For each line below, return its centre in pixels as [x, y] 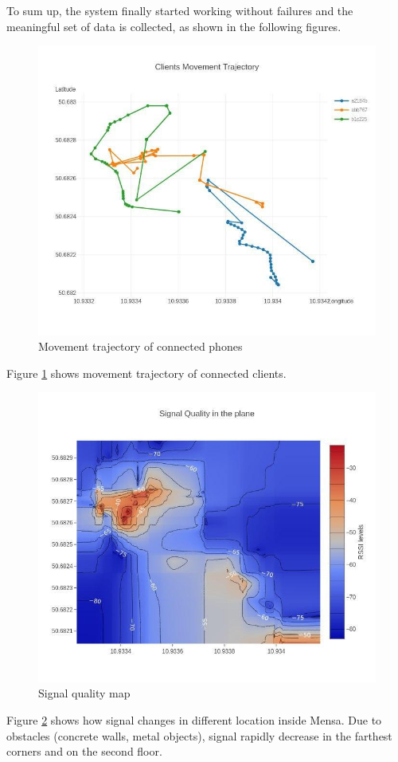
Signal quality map [84, 693]
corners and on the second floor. [84, 751]
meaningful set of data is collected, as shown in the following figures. [174, 26]
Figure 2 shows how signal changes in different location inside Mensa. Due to [194, 720]
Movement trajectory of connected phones [140, 346]
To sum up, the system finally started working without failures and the [180, 10]
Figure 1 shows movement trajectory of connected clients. [146, 373]
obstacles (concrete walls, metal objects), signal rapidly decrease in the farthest [199, 735]
